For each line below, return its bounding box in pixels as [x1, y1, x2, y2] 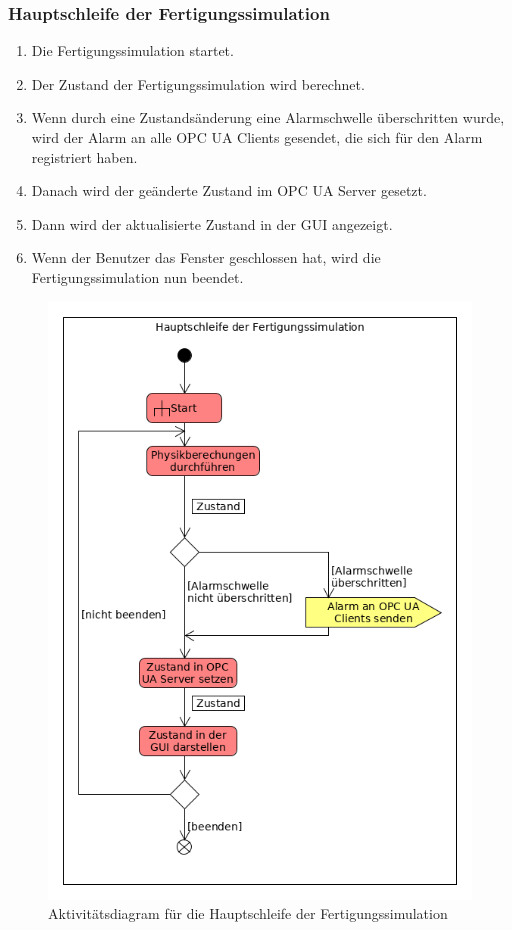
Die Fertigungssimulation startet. [31, 40, 234, 61]
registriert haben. [31, 146, 138, 167]
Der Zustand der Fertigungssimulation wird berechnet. [31, 73, 365, 94]
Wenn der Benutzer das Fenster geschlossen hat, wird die [31, 247, 381, 268]
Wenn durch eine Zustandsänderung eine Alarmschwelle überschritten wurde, [31, 107, 505, 128]
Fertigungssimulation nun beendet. [31, 266, 244, 287]
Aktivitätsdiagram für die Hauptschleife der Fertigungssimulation [48, 903, 448, 924]
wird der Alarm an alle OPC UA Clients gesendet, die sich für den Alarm [31, 127, 483, 147]
